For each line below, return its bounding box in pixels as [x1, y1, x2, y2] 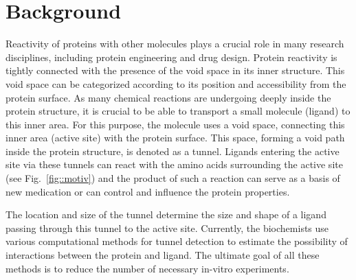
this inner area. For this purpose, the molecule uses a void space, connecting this [5, 117, 345, 131]
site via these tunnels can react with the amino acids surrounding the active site [5, 157, 343, 172]
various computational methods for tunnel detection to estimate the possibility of [5, 234, 348, 248]
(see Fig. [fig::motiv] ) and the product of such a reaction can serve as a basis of [5, 171, 340, 185]
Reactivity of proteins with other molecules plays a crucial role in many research [5, 36, 344, 51]
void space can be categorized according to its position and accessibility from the [5, 76, 346, 91]
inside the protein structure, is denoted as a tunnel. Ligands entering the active [5, 143, 340, 158]
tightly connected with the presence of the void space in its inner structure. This [5, 63, 345, 78]
